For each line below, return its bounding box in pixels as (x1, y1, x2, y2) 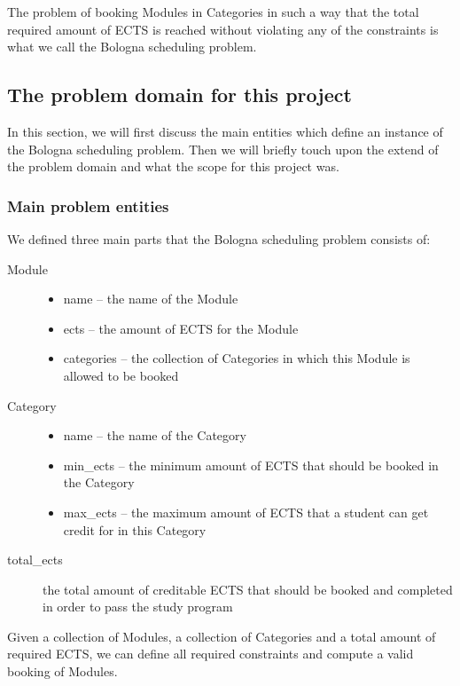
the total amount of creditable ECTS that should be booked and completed (43, 580, 453, 598)
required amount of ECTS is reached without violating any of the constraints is (7, 20, 439, 38)
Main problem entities (7, 194, 169, 217)
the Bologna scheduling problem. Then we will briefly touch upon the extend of (7, 139, 439, 158)
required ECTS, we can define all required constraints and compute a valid (7, 644, 414, 663)
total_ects (7, 550, 63, 569)
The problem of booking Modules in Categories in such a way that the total (7, 3, 419, 20)
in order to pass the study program (43, 597, 233, 616)
